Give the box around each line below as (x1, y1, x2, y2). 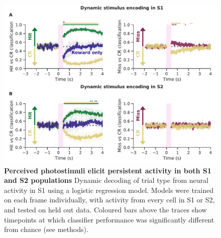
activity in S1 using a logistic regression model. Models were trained (4, 184, 214, 195)
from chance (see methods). (4, 224, 88, 234)
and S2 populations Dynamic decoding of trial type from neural (4, 175, 208, 185)
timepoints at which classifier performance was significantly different (4, 214, 214, 224)
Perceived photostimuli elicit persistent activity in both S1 (4, 165, 211, 175)
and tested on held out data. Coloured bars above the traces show (4, 204, 207, 214)
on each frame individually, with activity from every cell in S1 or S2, (4, 194, 215, 205)
